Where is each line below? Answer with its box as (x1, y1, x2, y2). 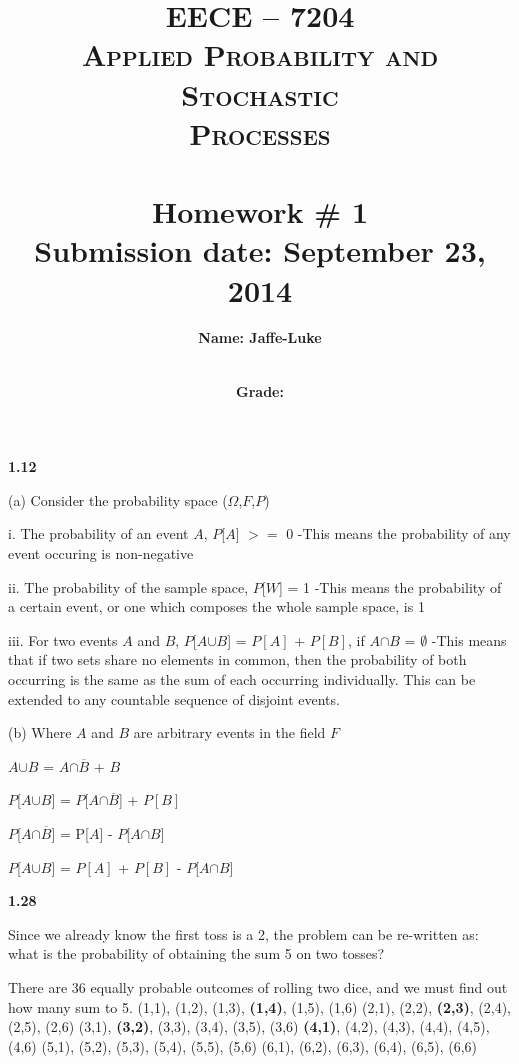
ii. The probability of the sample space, (8, 576, 249, 597)
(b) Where (8, 722, 72, 743)
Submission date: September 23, (34, 230, 486, 271)
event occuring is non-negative (8, 543, 194, 563)
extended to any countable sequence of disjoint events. (8, 688, 340, 709)
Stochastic (181, 73, 339, 114)
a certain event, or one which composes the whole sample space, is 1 (8, 596, 425, 617)
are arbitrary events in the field (133, 722, 326, 743)
